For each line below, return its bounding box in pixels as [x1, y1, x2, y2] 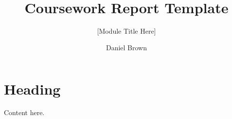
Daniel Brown [106, 42, 147, 52]
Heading [4, 79, 61, 99]
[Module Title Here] [97, 26, 156, 36]
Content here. [4, 107, 45, 118]
